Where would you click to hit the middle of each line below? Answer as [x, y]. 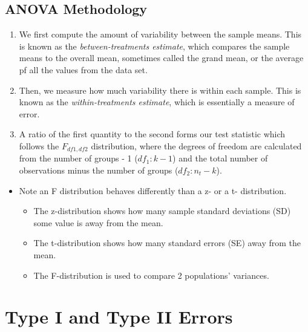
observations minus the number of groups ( [99, 170]
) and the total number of [220, 158]
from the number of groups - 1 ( [78, 158]
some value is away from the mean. [98, 222]
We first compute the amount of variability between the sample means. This [160, 34]
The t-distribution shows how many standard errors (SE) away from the [167, 243]
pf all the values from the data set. [83, 69]
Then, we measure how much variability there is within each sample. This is [160, 90]
